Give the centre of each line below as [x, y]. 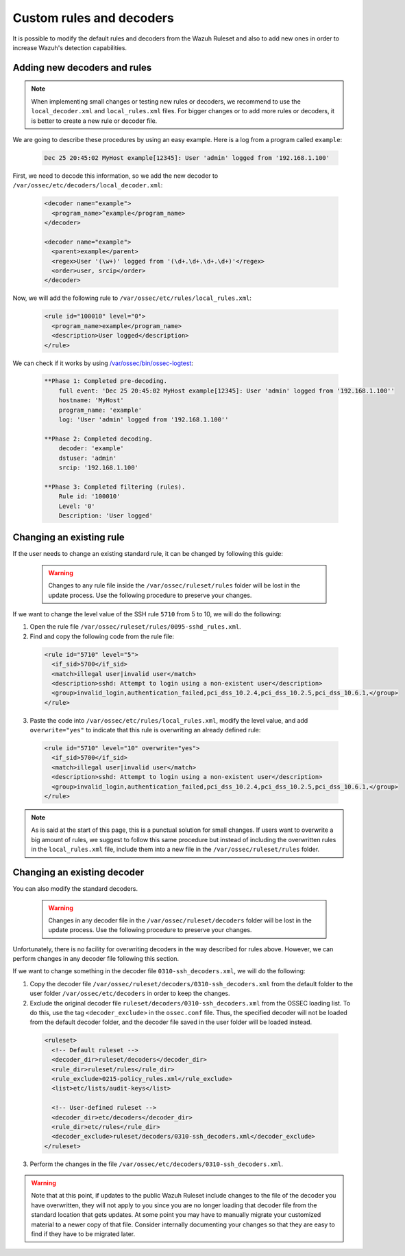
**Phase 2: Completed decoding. [99, 439]
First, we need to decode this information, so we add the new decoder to [115, 176]
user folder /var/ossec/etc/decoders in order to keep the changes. [130, 993]
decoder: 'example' [91, 449]
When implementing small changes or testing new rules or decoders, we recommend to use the [166, 101]
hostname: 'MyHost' [91, 400]
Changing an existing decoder [78, 873]
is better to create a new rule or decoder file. [94, 121]
